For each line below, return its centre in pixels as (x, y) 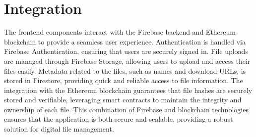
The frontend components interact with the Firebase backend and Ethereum (120, 32)
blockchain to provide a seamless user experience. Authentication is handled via (125, 41)
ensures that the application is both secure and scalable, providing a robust (119, 119)
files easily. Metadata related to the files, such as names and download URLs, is (125, 70)
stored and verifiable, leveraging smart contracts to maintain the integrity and (123, 100)
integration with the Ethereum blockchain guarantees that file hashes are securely (128, 90)
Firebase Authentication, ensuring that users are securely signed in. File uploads (126, 51)
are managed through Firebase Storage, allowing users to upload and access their (127, 61)
